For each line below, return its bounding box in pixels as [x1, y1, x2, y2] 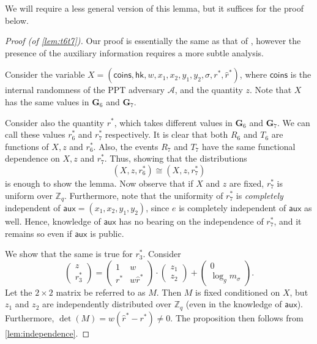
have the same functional [201, 140, 296, 152]
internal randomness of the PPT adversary [5, 83, 165, 96]
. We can [277, 116, 310, 129]
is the [290, 68, 311, 81]
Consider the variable [5, 68, 85, 81]
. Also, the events [93, 140, 158, 152]
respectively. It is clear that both [105, 128, 228, 141]
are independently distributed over [42, 297, 171, 310]
